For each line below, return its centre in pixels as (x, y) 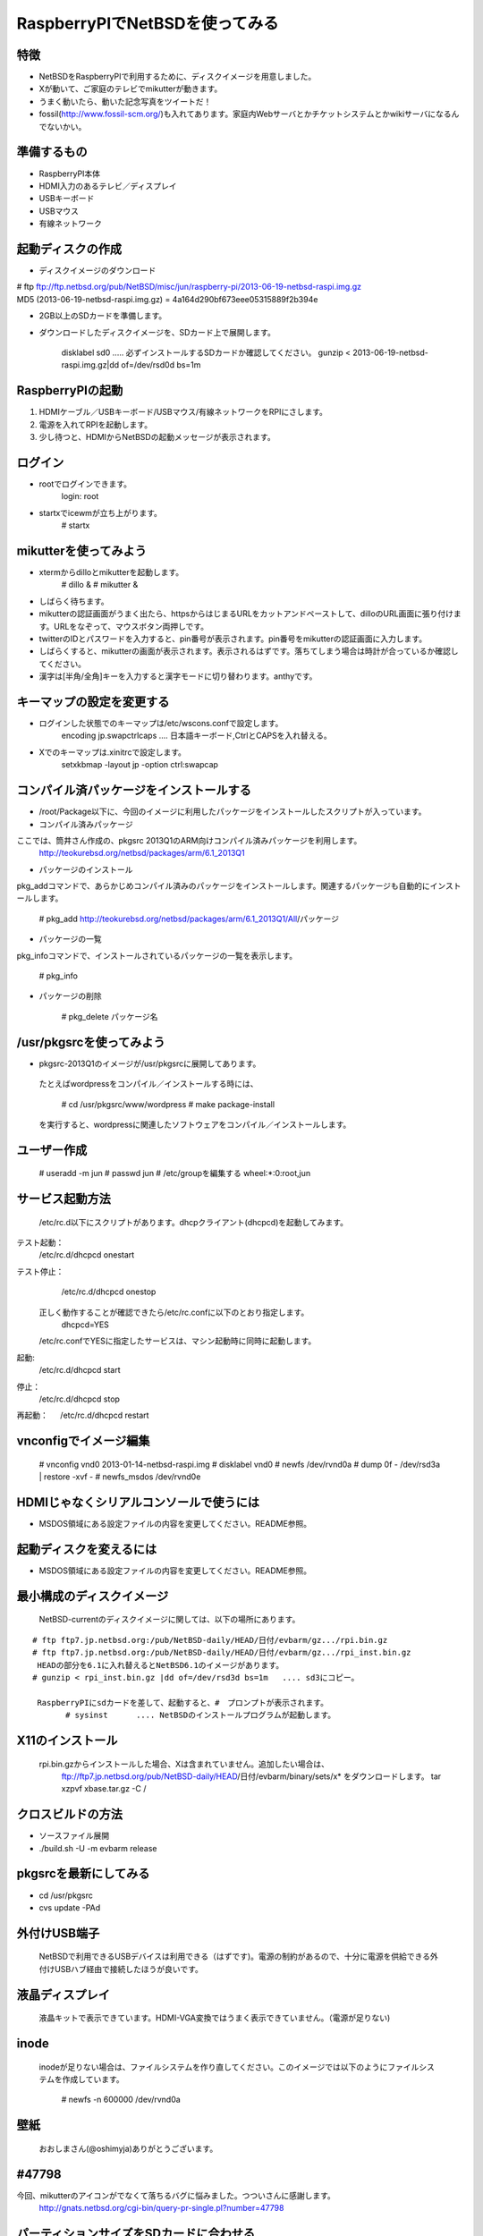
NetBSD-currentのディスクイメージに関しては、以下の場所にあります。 (169, 1620)
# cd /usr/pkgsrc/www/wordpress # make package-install (168, 1104)
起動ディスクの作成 (69, 249)
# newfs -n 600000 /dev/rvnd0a (121, 2100)
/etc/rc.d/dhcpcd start (80, 1370)
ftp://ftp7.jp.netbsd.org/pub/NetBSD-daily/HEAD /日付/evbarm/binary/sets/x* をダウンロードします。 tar (251, 1776)
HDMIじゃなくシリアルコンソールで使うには (138, 1502)
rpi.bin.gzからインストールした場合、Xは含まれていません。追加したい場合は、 (184, 1764)
